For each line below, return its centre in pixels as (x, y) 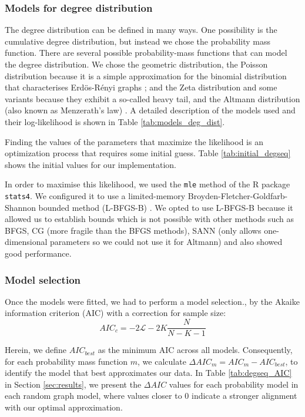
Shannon (20, 207)
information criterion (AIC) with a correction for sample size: (115, 313)
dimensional (26, 242)
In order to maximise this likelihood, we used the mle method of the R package (148, 184)
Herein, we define (36, 350)
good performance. (38, 253)
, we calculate (162, 361)
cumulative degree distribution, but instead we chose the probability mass (138, 41)
